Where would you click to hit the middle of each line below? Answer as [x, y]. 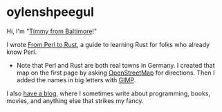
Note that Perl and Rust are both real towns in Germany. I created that [115, 65]
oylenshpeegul [50, 12]
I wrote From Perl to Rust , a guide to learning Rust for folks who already [108, 44]
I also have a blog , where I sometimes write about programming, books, [109, 93]
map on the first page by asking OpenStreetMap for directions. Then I [115, 73]
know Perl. [22, 52]
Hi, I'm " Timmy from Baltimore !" [52, 31]
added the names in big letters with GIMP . [76, 80]
